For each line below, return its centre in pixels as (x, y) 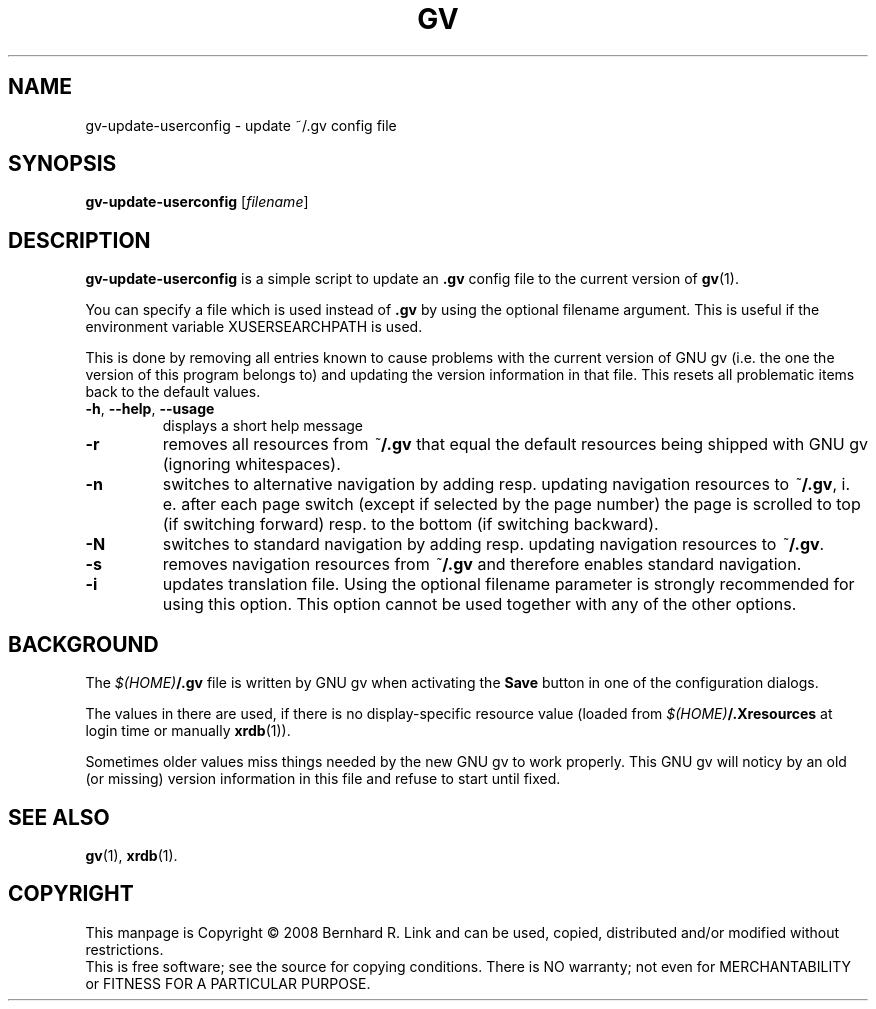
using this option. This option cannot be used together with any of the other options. (479, 604)
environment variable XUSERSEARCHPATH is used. (254, 327)
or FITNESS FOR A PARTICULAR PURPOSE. (228, 983)
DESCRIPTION (79, 240)
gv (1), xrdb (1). (131, 855)
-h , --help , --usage (150, 409)
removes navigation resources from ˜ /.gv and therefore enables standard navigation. (482, 564)
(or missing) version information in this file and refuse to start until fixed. (323, 779)
